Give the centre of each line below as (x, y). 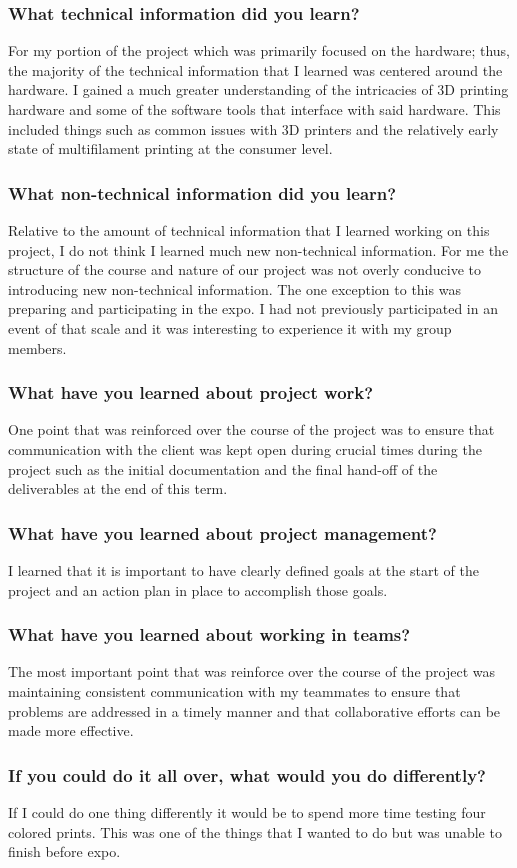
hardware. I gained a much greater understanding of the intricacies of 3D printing (258, 89)
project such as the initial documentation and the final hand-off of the (223, 468)
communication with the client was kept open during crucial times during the (245, 448)
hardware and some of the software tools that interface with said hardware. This (254, 109)
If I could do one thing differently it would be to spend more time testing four (247, 811)
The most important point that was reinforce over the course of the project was (252, 671)
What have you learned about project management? (222, 532)
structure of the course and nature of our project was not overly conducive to (245, 269)
